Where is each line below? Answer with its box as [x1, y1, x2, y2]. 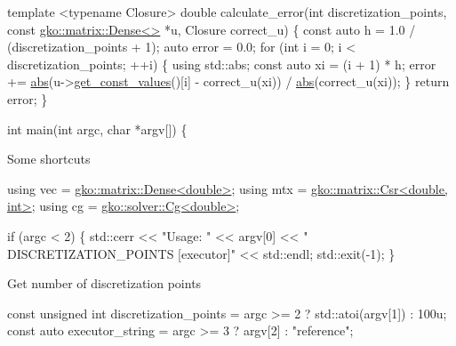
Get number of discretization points [7, 274, 202, 293]
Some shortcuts [7, 149, 91, 168]
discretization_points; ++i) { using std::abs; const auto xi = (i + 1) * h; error [7, 54, 436, 73]
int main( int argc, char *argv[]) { [7, 119, 188, 138]
